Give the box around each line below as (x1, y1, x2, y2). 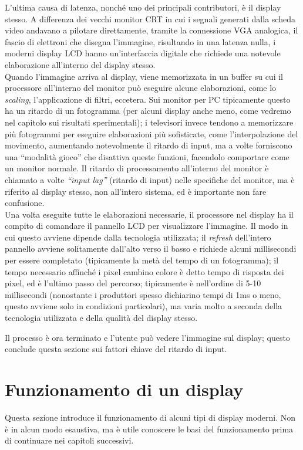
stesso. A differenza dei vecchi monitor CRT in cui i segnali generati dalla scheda (5, 12, 295, 25)
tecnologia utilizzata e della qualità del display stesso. (5, 312, 198, 324)
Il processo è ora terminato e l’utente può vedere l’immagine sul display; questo (5, 331, 290, 343)
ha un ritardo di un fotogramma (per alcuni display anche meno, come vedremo (5, 104, 291, 117)
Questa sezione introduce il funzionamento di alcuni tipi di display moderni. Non (5, 411, 296, 423)
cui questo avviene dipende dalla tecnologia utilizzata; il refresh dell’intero (5, 231, 271, 243)
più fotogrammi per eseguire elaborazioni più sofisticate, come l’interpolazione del (5, 127, 298, 140)
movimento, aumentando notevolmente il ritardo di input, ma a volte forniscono (5, 139, 292, 151)
